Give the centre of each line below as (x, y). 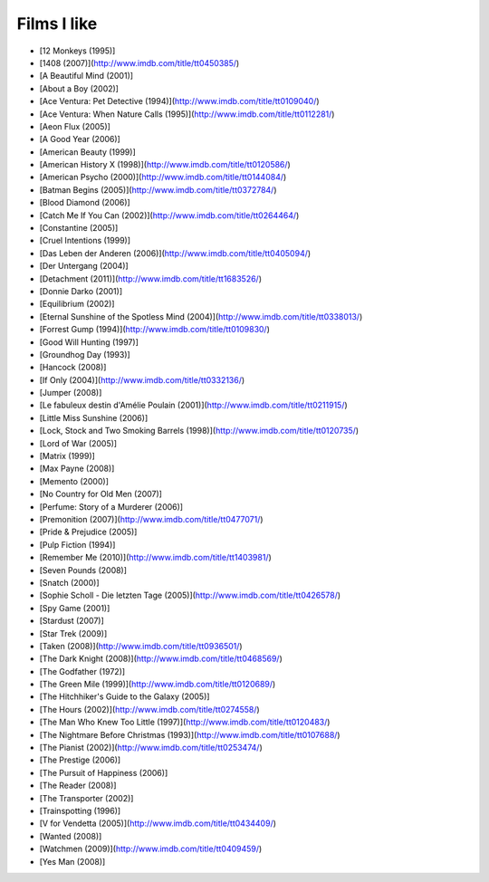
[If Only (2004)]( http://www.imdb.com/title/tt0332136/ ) (142, 379)
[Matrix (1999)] (67, 456)
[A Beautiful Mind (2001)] (86, 76)
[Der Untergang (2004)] (84, 266)
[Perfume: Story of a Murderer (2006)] (111, 506)
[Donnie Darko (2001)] (81, 291)
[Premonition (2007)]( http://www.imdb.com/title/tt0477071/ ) (151, 519)
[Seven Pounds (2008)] (83, 570)
